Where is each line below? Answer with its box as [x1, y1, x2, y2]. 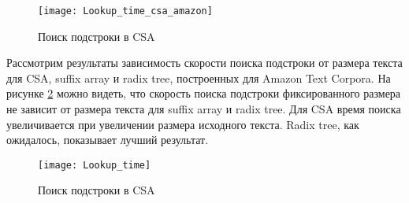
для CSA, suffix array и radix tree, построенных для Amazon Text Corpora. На [6, 69, 391, 86]
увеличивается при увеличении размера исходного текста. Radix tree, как [6, 116, 359, 132]
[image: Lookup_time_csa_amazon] [38, 6, 213, 17]
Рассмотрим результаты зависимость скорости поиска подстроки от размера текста [6, 54, 403, 71]
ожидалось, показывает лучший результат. [6, 131, 209, 148]
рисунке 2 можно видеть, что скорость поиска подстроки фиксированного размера [6, 85, 401, 101]
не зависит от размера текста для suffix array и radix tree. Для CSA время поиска [6, 101, 401, 117]
